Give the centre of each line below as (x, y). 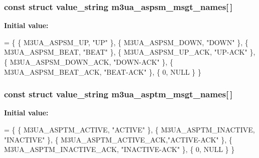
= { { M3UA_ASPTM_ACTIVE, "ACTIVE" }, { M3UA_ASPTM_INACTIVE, (129, 129)
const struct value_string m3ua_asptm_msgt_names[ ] (118, 94)
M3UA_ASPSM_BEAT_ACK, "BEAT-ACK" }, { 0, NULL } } (103, 71)
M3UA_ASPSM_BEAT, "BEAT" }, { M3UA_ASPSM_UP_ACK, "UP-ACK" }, (130, 52)
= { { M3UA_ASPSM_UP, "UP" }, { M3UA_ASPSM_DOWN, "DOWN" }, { (126, 42)
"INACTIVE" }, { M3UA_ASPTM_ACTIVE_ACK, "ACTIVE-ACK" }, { (118, 139)
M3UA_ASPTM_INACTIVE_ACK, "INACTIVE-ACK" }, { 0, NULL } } (119, 149)
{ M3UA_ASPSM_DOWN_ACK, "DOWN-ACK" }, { (89, 62)
